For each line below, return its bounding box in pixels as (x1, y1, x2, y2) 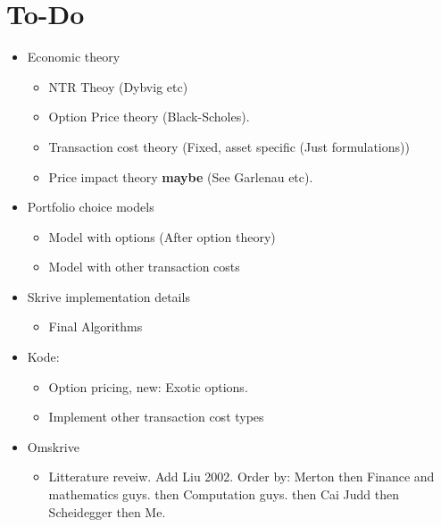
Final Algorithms (48, 317, 143, 336)
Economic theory (27, 47, 121, 66)
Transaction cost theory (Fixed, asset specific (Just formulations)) (48, 137, 410, 155)
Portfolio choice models (27, 197, 154, 216)
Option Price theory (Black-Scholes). (48, 107, 250, 126)
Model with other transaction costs (48, 257, 240, 276)
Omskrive (27, 437, 79, 456)
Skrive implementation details (27, 287, 190, 305)
